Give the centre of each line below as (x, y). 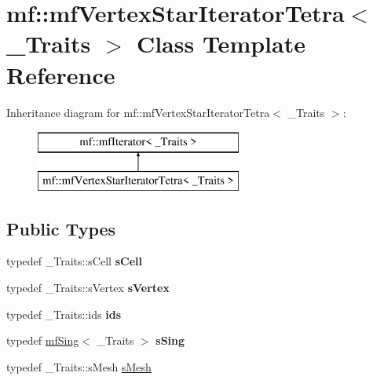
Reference (61, 74)
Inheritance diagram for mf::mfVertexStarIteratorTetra (138, 112)
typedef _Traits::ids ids (64, 314)
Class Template (221, 44)
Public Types (61, 228)
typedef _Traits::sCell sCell (74, 261)
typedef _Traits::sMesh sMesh (79, 366)
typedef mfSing (43, 340)
